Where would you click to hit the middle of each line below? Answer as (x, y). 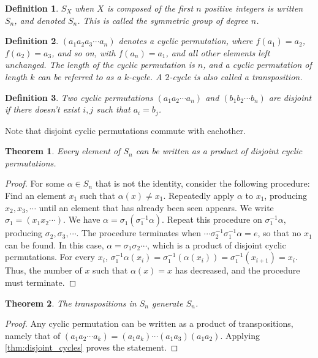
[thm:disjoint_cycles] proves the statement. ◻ (92, 347)
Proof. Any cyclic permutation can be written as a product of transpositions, (149, 323)
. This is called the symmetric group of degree (163, 20)
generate (167, 303)
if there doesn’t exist (43, 109)
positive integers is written (254, 8)
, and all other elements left (218, 52)
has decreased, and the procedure (237, 270)
